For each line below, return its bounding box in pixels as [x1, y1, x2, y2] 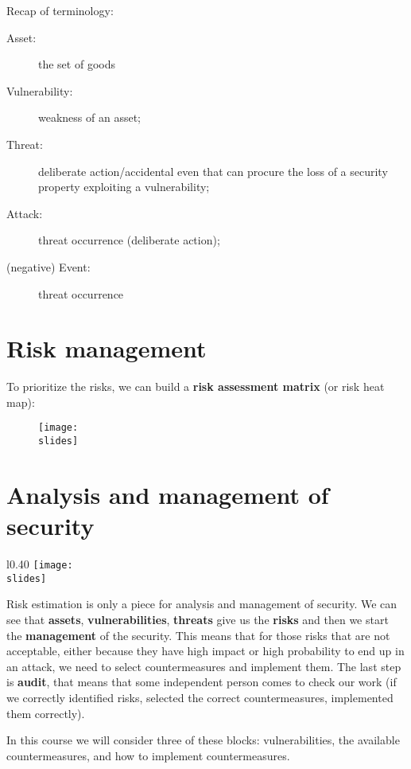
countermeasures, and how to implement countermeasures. [6, 747, 290, 763]
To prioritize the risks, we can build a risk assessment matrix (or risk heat [6, 378, 385, 395]
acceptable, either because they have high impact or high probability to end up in [6, 642, 405, 659]
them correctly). [6, 705, 85, 721]
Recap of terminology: [6, 2, 114, 18]
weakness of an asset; [38, 109, 141, 126]
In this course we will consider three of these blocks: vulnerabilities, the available [6, 732, 400, 748]
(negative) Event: [6, 258, 91, 275]
